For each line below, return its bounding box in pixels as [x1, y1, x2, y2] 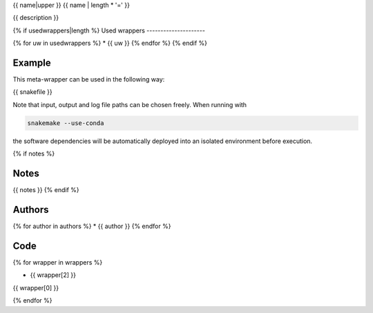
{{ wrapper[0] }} [12, 283, 59, 292]
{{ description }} [12, 14, 59, 22]
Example [12, 57, 51, 68]
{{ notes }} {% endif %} [12, 186, 79, 194]
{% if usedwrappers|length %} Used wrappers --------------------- [12, 26, 205, 35]
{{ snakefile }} [12, 88, 52, 96]
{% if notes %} [12, 149, 55, 158]
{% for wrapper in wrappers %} [12, 258, 103, 266]
